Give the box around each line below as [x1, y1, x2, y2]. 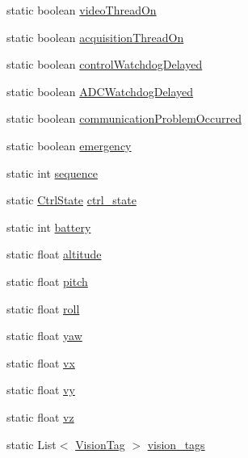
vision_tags [147, 435, 205, 452]
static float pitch [6, 272, 88, 289]
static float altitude [6, 246, 102, 263]
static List [6, 435, 57, 452]
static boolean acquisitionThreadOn [6, 28, 184, 45]
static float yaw [6, 327, 82, 344]
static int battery [6, 218, 91, 235]
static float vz [6, 408, 74, 425]
